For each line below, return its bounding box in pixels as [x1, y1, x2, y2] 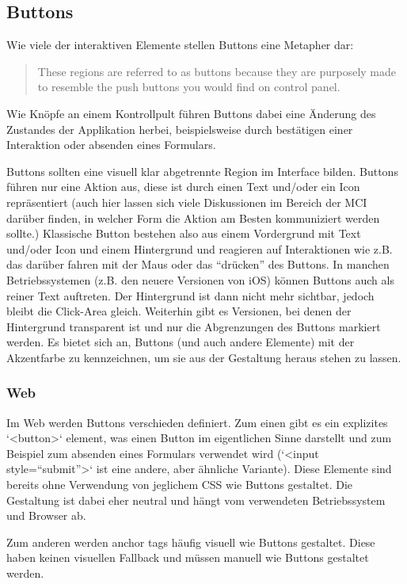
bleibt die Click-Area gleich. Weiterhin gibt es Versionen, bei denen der [6, 303, 352, 319]
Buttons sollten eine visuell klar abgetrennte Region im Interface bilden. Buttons [6, 162, 398, 179]
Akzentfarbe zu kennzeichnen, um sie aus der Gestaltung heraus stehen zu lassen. [6, 349, 401, 365]
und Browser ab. [6, 507, 86, 524]
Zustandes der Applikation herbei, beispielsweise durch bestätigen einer [6, 120, 353, 137]
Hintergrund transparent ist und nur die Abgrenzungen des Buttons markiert [6, 318, 381, 334]
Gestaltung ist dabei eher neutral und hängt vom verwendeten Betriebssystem [6, 491, 386, 508]
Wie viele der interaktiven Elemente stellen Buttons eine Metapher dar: [6, 36, 354, 53]
